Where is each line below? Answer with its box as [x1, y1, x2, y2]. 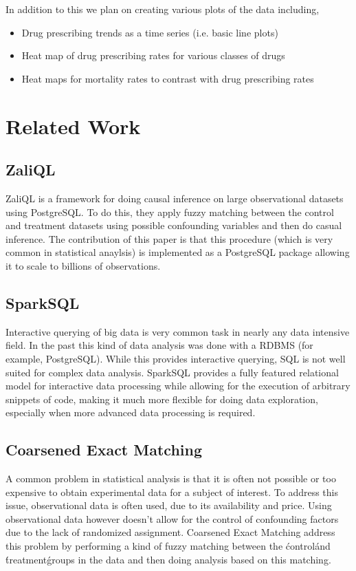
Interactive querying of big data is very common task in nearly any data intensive [5, 324, 350, 338]
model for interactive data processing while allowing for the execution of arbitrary [5, 378, 351, 393]
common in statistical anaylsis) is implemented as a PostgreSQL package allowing [5, 245, 350, 259]
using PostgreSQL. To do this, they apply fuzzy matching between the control [5, 204, 334, 219]
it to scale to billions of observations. [5, 258, 161, 272]
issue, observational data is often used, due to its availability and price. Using [5, 498, 332, 513]
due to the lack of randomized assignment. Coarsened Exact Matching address [5, 525, 335, 539]
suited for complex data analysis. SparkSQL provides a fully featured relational [5, 365, 339, 379]
